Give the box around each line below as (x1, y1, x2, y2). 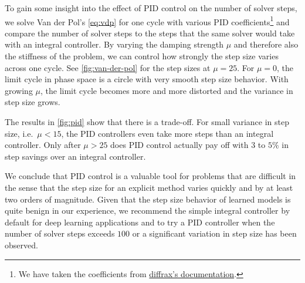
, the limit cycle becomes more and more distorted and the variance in (40, 84, 293, 96)
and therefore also (233, 38, 299, 50)
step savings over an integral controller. (5, 150, 146, 162)
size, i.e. (5, 127, 33, 139)
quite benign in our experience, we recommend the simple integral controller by (5, 204, 290, 217)
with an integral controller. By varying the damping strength (5, 38, 224, 50)
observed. (5, 238, 38, 251)
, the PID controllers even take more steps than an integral (61, 127, 274, 139)
